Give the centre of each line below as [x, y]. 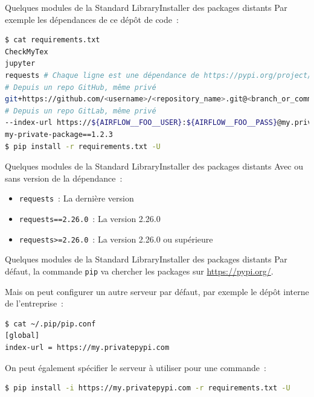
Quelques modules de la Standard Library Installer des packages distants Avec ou [154, 166]
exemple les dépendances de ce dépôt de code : [92, 19]
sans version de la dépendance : [64, 178]
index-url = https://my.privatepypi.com [87, 347]
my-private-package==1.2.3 [59, 134]
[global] [22, 336]
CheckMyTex [27, 52]
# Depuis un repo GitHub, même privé [81, 87]
